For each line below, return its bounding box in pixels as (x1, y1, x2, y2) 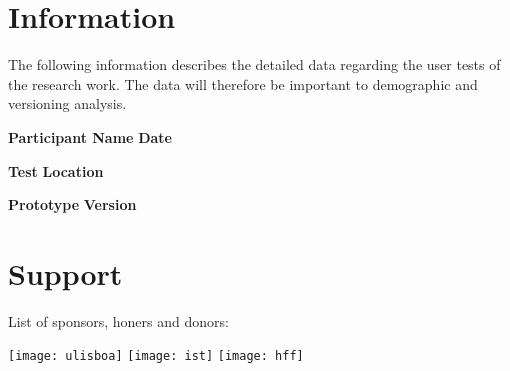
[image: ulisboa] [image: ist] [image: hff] (8, 349, 304, 364)
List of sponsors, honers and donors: (8, 310, 229, 331)
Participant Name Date (8, 126, 172, 147)
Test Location (8, 160, 104, 181)
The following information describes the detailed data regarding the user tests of (8, 54, 501, 75)
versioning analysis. (8, 93, 127, 114)
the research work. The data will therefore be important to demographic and (8, 73, 478, 94)
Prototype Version (8, 194, 137, 215)
